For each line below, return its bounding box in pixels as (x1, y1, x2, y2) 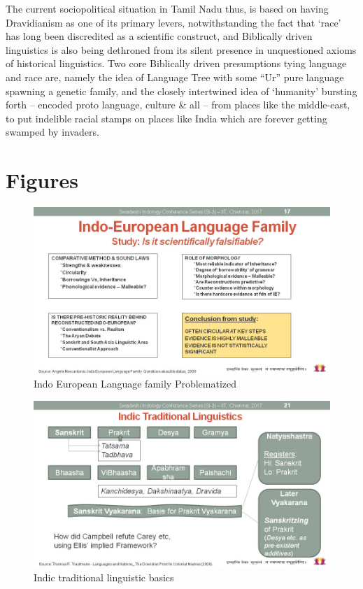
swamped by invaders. (6, 125, 99, 139)
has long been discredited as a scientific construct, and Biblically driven (6, 29, 313, 43)
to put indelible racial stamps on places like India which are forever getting (6, 111, 327, 125)
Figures (6, 166, 78, 194)
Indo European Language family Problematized (34, 376, 237, 391)
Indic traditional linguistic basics (34, 569, 174, 584)
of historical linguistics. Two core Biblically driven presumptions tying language (6, 56, 347, 71)
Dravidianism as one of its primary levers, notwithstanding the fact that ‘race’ (6, 15, 341, 29)
